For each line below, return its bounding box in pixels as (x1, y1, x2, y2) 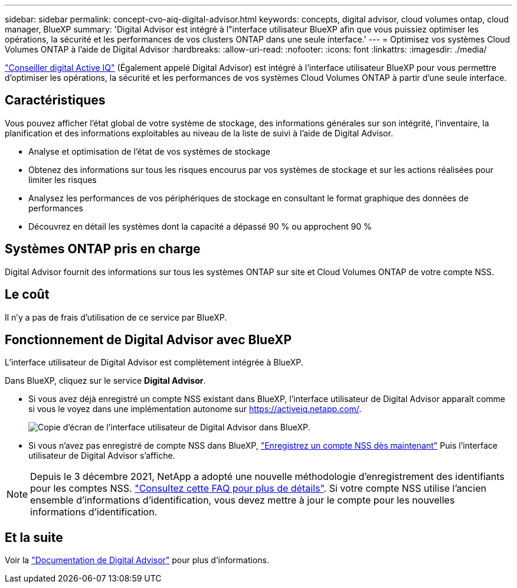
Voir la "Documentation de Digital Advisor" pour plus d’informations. (5, 555, 270, 566)
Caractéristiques (5, 93, 106, 108)
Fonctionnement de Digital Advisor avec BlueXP (5, 332, 292, 347)
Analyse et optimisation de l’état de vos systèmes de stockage (28, 146, 270, 156)
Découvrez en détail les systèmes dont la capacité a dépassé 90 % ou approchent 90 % (28, 221, 372, 231)
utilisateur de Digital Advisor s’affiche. (28, 450, 175, 461)
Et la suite (5, 530, 63, 545)
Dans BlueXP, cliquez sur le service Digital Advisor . (5, 375, 206, 386)
